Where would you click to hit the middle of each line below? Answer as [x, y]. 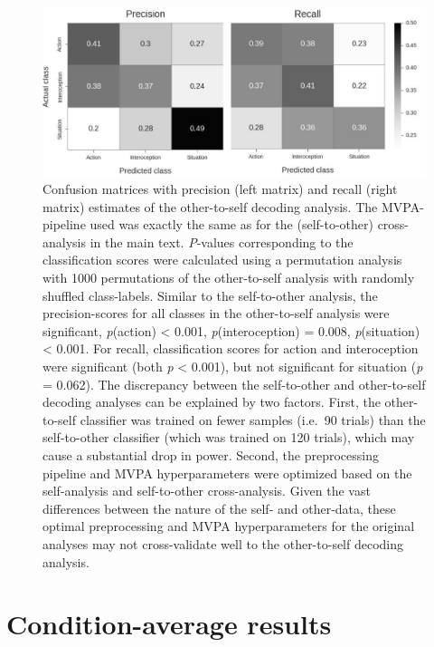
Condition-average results [169, 624]
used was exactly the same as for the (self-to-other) [231, 224]
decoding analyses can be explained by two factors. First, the [212, 402]
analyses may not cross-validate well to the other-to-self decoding [223, 543]
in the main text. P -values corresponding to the [222, 241]
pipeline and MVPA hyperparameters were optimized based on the [227, 473]
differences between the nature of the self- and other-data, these [219, 508]
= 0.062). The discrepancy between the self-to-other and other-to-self [234, 384]
